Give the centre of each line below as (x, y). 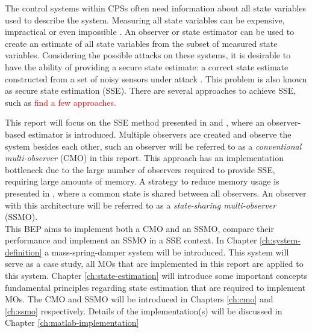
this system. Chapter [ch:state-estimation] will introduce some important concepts (156, 276)
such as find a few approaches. (61, 102)
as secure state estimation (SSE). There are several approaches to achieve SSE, (151, 90)
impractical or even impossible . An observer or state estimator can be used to (150, 32)
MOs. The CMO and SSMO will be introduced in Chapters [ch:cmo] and (139, 299)
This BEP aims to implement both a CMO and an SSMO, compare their (139, 228)
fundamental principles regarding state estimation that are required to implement (155, 287)
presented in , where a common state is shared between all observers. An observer (156, 193)
